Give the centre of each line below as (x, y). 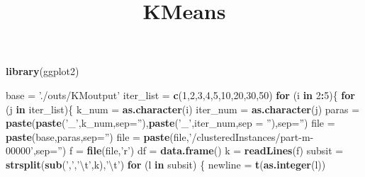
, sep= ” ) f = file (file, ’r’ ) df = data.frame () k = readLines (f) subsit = (188, 150)
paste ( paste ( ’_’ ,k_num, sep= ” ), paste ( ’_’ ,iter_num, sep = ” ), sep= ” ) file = (170, 123)
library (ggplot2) (43, 71)
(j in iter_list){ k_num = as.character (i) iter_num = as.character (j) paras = (183, 109)
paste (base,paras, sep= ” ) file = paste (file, (97, 136)
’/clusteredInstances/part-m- (251, 136)
